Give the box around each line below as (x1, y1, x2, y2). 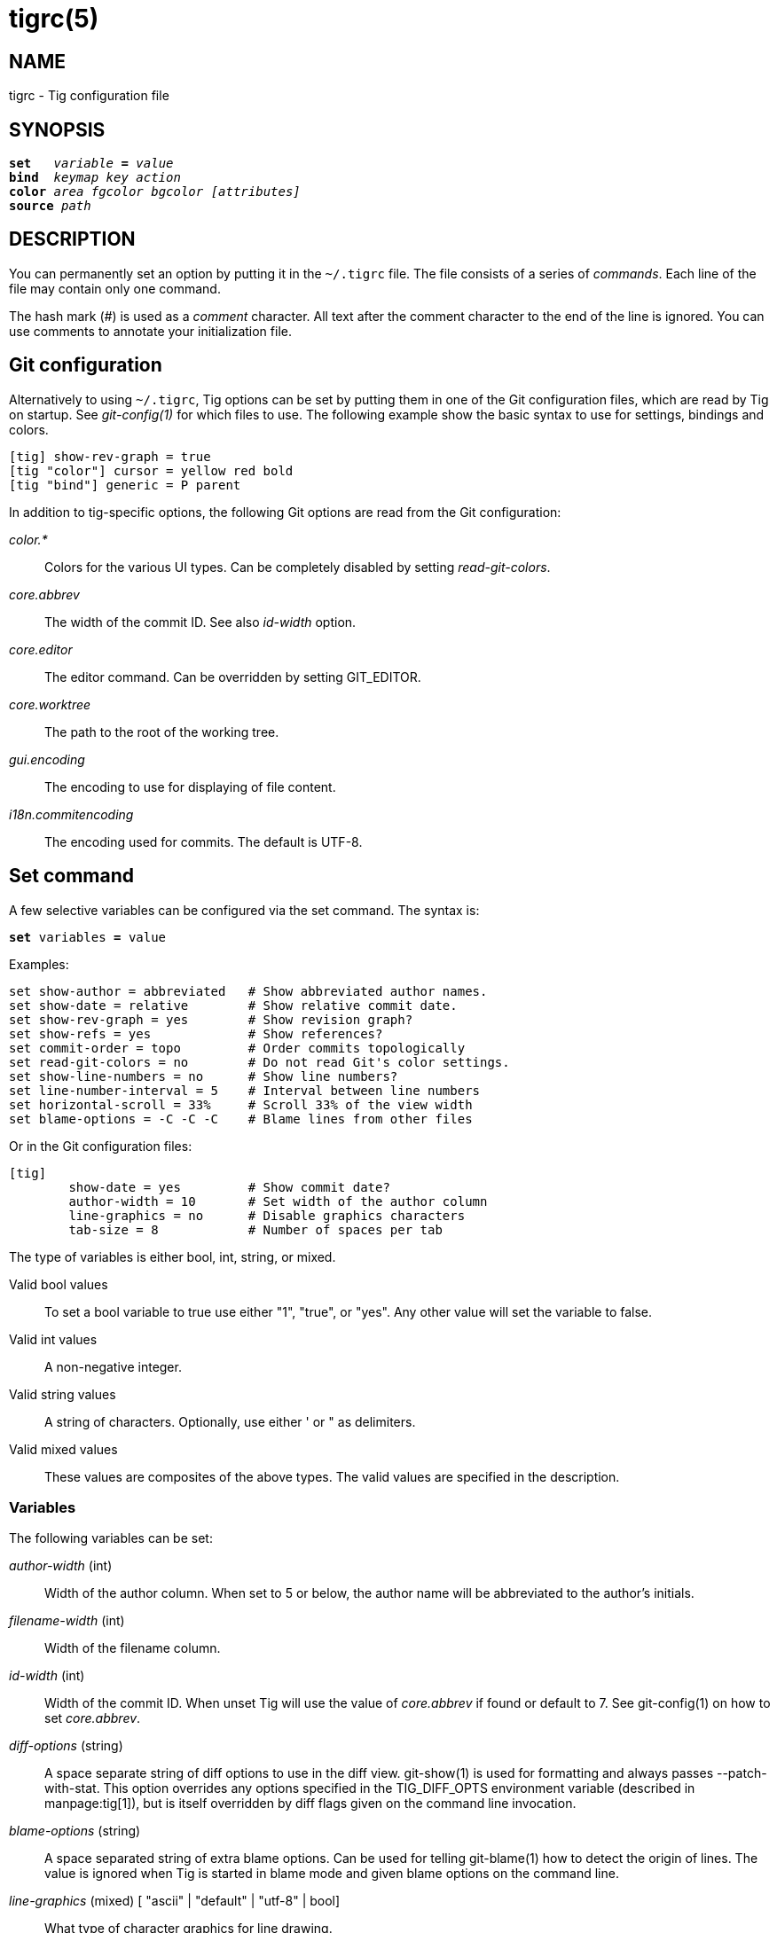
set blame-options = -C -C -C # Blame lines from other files (9, 1111, 473, 1126)
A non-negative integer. (44, 1358, 182, 1374)
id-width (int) (9, 1668, 85, 1684)
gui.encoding (9, 751, 85, 767)
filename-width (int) (9, 1613, 125, 1629)
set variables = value (9, 929, 167, 944)
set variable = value (9, 156, 174, 171)
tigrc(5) (9, 4, 99, 34)
